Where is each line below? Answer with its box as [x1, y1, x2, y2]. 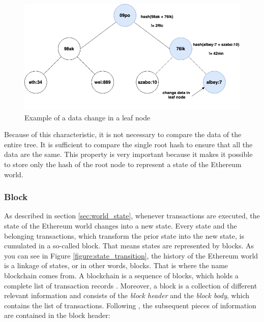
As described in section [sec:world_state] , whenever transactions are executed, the [4, 210, 260, 221]
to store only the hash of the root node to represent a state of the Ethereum [4, 158, 242, 169]
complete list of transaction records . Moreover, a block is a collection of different [4, 280, 257, 291]
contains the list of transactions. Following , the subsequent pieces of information [4, 300, 256, 310]
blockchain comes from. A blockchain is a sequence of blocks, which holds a [4, 270, 239, 280]
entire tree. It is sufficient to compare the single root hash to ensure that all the [4, 139, 253, 149]
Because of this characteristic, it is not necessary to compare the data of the [4, 129, 242, 140]
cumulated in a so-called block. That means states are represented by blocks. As [4, 240, 254, 251]
